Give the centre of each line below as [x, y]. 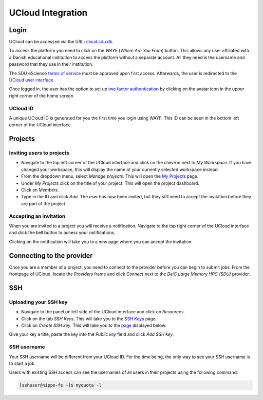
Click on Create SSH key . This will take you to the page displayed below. [94, 325]
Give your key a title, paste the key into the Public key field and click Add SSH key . [92, 334]
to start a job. [22, 363]
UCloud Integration [48, 13]
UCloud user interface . [32, 80]
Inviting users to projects [39, 153]
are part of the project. [44, 203]
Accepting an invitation [37, 216]
